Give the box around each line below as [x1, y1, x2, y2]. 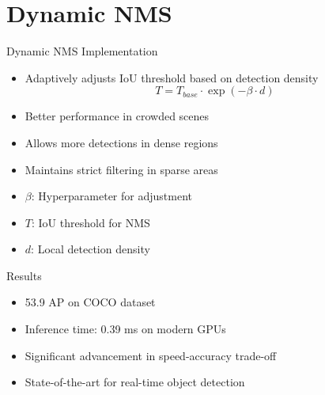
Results [6, 267, 42, 283]
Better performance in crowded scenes [25, 108, 210, 124]
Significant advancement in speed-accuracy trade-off [25, 347, 277, 363]
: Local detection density [31, 241, 150, 257]
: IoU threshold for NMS [31, 214, 150, 230]
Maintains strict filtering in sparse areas [25, 161, 218, 177]
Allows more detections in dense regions [25, 134, 218, 150]
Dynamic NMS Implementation [6, 43, 158, 59]
